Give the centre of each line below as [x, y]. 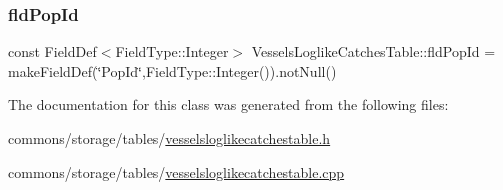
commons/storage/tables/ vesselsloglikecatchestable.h [169, 138]
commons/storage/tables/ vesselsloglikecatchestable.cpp [176, 171]
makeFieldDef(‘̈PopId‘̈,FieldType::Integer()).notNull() [172, 70]
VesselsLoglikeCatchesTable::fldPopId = [373, 51]
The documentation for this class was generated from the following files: [228, 104]
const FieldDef [52, 51]
